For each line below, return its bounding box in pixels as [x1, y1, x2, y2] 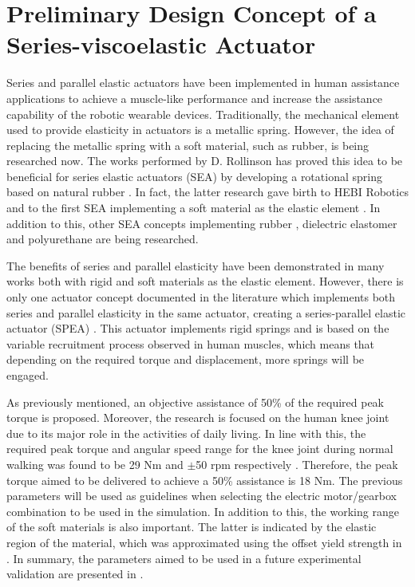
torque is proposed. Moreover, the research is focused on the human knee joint [6, 409, 389, 426]
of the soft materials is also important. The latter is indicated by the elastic [6, 518, 377, 535]
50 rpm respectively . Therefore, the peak [196, 455, 398, 472]
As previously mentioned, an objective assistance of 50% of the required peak [6, 393, 384, 410]
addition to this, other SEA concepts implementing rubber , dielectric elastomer [6, 215, 397, 231]
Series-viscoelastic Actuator [6, 28, 316, 61]
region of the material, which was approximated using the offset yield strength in [6, 534, 402, 550]
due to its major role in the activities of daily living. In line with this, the [6, 424, 366, 441]
